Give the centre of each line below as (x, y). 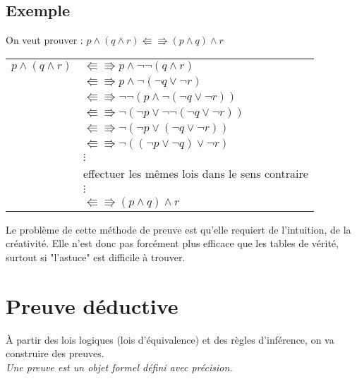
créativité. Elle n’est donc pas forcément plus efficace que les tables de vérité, (172, 243)
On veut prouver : (44, 40)
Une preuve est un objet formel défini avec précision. (119, 367)
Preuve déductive (92, 305)
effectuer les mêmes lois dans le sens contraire (195, 173)
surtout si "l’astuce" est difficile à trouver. (96, 257)
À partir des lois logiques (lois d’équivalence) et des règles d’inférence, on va (170, 339)
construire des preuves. (55, 353)
